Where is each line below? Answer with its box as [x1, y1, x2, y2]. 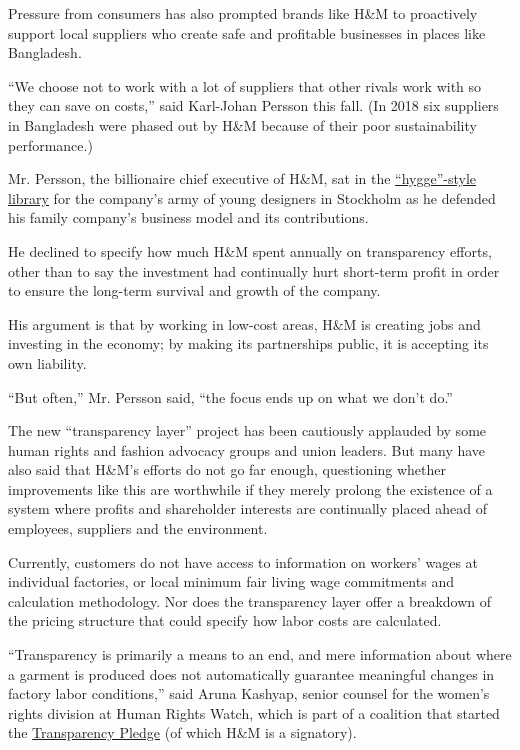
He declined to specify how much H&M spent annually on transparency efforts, [8, 240, 492, 261]
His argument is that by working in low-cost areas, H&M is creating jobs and [8, 313, 481, 334]
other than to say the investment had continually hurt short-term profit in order [8, 260, 500, 281]
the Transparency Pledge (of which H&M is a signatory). [8, 722, 357, 743]
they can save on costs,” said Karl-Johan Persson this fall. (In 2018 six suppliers [8, 95, 499, 116]
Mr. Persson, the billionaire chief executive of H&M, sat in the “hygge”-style [8, 168, 477, 189]
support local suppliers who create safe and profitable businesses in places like [8, 22, 486, 43]
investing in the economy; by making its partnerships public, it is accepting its [8, 333, 489, 354]
